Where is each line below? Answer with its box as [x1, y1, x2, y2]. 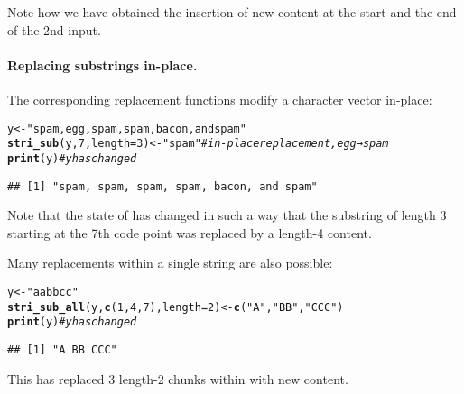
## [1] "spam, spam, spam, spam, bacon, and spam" [7, 179, 318, 193]
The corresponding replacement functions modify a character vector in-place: [7, 89, 432, 108]
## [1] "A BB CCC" [7, 343, 117, 356]
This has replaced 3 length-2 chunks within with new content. [7, 369, 348, 388]
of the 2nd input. [7, 20, 101, 39]
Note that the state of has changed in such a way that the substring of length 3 [7, 206, 447, 224]
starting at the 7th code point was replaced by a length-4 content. [7, 223, 372, 242]
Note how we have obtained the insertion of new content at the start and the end [7, 3, 457, 21]
